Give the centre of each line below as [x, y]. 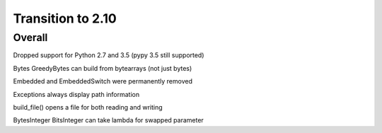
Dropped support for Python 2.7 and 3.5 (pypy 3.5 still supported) [109, 55]
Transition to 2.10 [65, 18]
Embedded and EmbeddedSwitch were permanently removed [103, 81]
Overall [30, 37]
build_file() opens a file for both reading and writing [88, 107]
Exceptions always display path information [76, 94]
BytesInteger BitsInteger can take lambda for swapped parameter [109, 120]
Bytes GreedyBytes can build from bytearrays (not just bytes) [103, 68]
